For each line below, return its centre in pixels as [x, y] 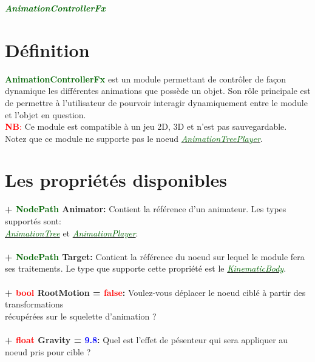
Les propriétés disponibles [116, 180]
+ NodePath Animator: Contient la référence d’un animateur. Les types [146, 209]
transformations [34, 304]
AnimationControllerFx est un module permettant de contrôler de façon [145, 79]
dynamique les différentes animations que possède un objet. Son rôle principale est [158, 91]
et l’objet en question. [46, 114]
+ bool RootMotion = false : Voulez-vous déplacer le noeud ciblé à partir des [155, 292]
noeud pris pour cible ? [48, 351]
